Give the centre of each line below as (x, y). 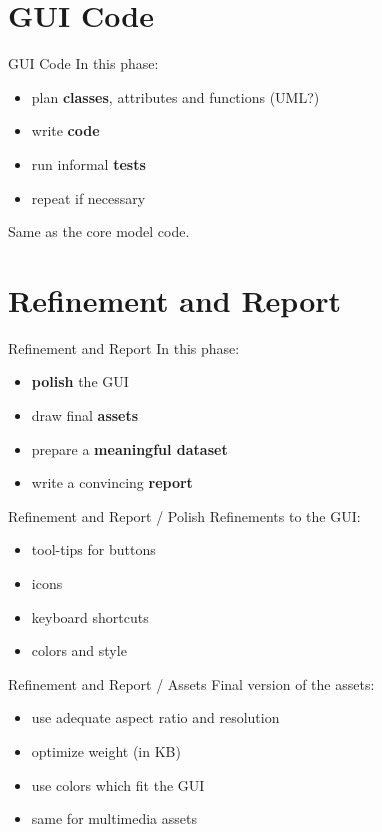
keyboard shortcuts (90, 616)
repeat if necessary (88, 197)
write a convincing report (112, 482)
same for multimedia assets (114, 818)
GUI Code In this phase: (83, 63)
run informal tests (88, 163)
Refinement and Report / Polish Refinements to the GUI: (184, 515)
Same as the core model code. (99, 231)
